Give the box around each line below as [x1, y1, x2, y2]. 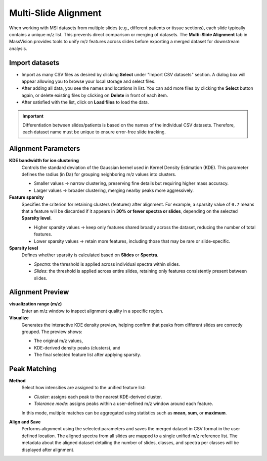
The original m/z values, [34, 338, 83, 344]
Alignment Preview [9, 288, 69, 296]
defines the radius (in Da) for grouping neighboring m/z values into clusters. [21, 172, 177, 177]
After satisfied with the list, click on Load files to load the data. [21, 99, 149, 105]
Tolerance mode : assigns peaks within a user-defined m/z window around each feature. [34, 401, 214, 406]
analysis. [9, 45, 27, 52]
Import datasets [9, 58, 59, 67]
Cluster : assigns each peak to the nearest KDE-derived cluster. [34, 394, 162, 400]
